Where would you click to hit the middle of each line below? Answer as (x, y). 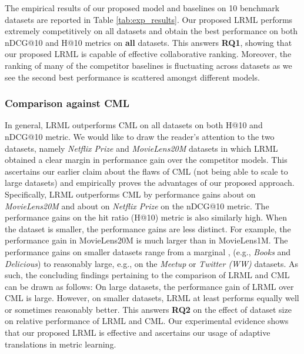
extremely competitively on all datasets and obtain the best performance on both (151, 31)
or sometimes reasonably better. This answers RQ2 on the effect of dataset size (148, 309)
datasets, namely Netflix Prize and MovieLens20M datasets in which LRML (141, 148)
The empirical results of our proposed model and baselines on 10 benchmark (142, 8)
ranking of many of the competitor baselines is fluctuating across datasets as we (148, 65)
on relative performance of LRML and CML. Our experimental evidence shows (147, 321)
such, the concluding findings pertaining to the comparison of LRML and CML (147, 275)
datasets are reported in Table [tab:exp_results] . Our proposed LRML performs (149, 19)
